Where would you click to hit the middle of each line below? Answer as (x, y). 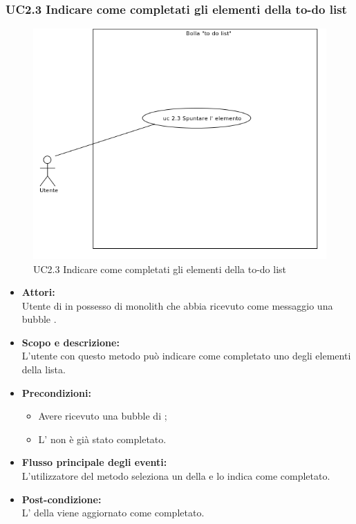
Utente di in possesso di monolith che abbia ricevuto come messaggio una (177, 305)
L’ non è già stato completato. (102, 439)
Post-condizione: (62, 499)
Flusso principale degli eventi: (94, 462)
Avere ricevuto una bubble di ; (103, 416)
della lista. (44, 369)
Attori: (38, 292)
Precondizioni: (56, 392)
